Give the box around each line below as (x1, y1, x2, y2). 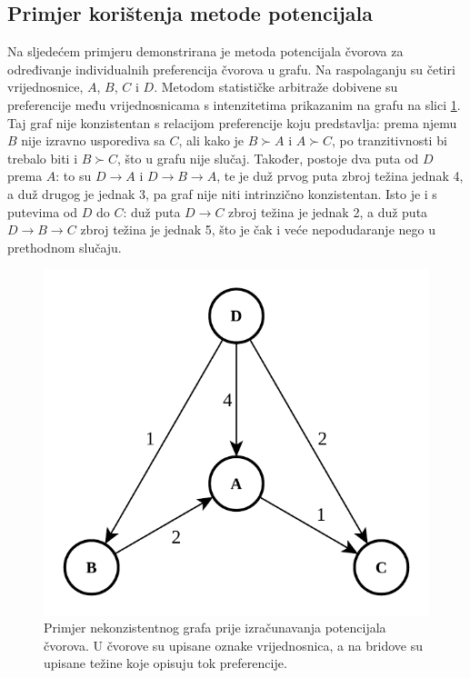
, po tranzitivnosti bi (331, 131, 447, 150)
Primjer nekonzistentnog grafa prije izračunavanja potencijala (44, 618, 386, 637)
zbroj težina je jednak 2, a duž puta (228, 202, 428, 221)
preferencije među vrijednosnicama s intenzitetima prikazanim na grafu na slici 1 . (7, 95, 461, 114)
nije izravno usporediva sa (21, 131, 165, 150)
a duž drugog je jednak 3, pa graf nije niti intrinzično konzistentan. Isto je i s (7, 184, 437, 203)
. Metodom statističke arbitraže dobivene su (154, 77, 398, 96)
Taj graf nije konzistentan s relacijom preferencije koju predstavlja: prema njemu (7, 113, 457, 132)
